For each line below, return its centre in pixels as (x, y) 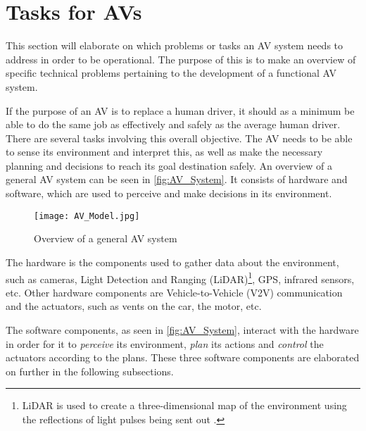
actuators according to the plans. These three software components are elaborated (183, 357)
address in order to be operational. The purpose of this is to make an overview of (181, 59)
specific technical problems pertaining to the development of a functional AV (171, 73)
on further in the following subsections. (90, 371)
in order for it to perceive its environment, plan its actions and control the (165, 343)
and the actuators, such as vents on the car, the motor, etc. (134, 306)
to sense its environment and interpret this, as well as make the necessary (164, 152)
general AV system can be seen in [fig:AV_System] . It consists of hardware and (177, 179)
